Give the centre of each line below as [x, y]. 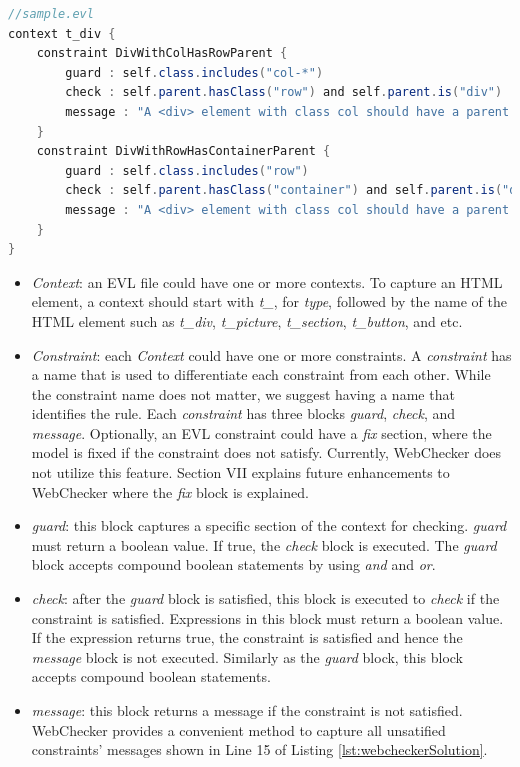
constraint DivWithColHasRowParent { [162, 53]
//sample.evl [51, 14]
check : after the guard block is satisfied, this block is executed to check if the [265, 598]
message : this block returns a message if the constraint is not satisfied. [247, 710]
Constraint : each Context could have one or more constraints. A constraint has [271, 354]
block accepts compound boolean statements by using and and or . [233, 564]
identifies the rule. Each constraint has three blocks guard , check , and [243, 413]
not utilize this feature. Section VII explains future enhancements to [240, 472]
